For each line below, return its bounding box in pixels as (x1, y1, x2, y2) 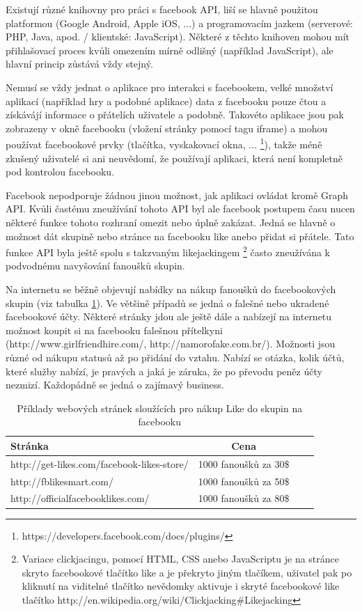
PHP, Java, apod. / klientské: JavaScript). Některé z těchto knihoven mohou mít (6, 29, 350, 44)
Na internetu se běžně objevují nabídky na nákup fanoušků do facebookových (6, 282, 336, 296)
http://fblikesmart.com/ (10, 473, 113, 488)
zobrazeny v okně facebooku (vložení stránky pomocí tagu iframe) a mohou (6, 120, 328, 135)
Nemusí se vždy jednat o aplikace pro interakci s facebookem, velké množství (6, 79, 333, 94)
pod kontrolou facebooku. (6, 164, 115, 179)
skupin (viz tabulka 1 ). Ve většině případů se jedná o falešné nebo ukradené (6, 295, 329, 310)
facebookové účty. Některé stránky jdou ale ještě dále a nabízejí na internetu (6, 309, 332, 324)
